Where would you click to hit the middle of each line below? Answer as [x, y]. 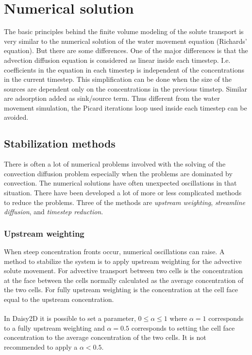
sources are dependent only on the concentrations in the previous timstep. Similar [126, 88]
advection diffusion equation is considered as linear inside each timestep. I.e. [117, 60]
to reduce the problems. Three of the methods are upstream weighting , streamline [125, 202]
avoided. [16, 117]
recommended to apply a [41, 346]
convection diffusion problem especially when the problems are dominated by [118, 173]
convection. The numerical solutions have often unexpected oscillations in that [120, 183]
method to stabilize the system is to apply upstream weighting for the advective [123, 261]
